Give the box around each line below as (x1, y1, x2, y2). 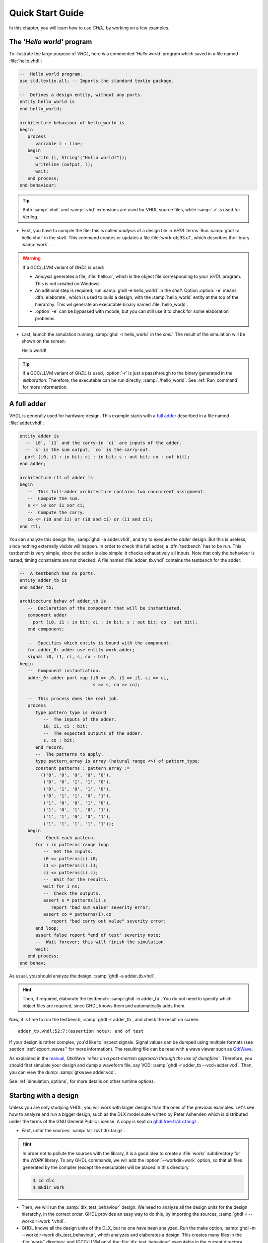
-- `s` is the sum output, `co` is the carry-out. (25, 447, 151, 452)
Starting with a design (9, 1091, 79, 1100)
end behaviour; (19, 182, 57, 188)
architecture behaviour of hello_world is (19, 120, 125, 125)
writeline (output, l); (35, 162, 93, 167)
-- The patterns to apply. (35, 751, 104, 757)
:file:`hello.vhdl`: (9, 58, 42, 64)
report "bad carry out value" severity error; (51, 918, 166, 924)
